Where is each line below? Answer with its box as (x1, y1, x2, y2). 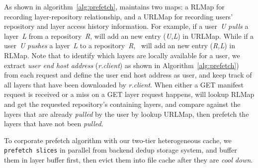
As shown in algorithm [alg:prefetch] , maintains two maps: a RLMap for (4, 1, 225, 11)
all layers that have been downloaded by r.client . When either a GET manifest (4, 79, 244, 89)
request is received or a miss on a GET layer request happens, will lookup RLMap (4, 89, 255, 99)
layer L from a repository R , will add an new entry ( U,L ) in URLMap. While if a (4, 30, 254, 41)
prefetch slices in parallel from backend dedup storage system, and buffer (4, 145, 237, 155)
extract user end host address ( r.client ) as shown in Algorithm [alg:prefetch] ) (4, 60, 239, 70)
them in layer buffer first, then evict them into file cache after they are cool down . (4, 154, 253, 165)
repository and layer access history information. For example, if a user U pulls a (4, 21, 249, 31)
